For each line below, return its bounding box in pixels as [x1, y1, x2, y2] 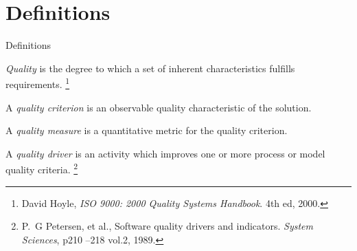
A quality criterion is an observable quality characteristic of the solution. [5, 100, 312, 114]
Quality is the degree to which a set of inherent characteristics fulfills [5, 61, 295, 75]
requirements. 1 [5, 75, 70, 91]
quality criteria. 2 [5, 160, 78, 176]
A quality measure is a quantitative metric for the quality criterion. [5, 123, 288, 138]
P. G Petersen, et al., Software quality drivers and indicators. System [21, 219, 314, 233]
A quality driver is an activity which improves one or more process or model [5, 146, 325, 160]
